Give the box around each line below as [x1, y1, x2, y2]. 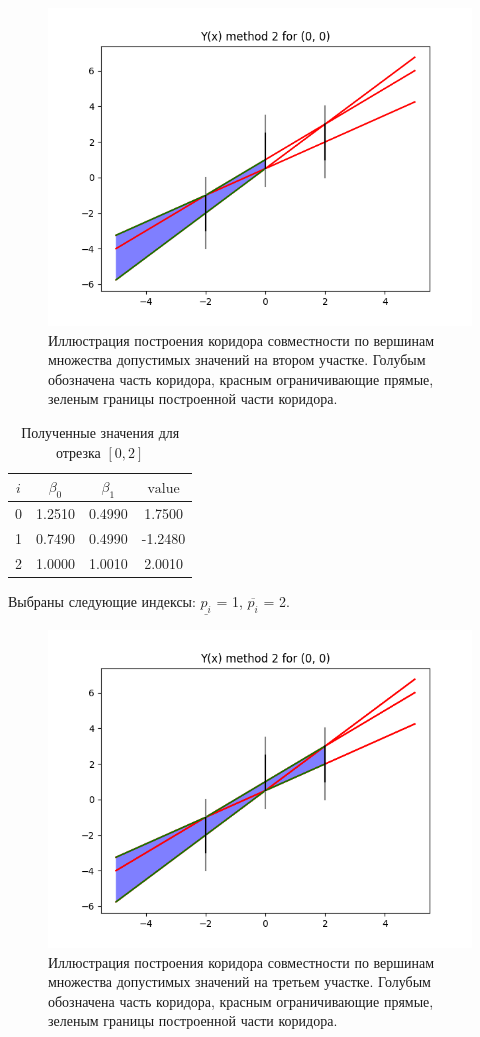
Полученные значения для [21, 421, 180, 442]
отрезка [55, 441, 101, 462]
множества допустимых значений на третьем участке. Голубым [48, 971, 431, 992]
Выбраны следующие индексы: [8, 590, 196, 611]
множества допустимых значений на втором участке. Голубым [48, 349, 426, 370]
